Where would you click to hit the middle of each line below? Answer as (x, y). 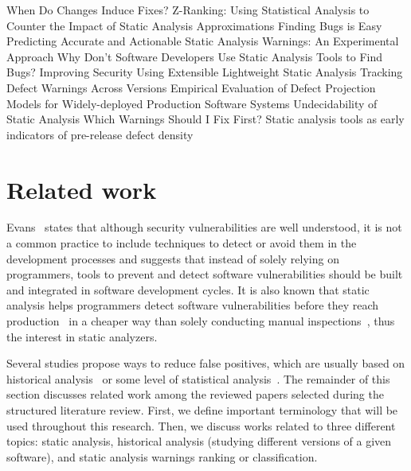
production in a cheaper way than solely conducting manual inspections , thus (201, 321)
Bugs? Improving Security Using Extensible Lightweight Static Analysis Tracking (205, 72)
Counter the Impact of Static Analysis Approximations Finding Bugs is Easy (194, 25)
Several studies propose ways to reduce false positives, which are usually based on (206, 363)
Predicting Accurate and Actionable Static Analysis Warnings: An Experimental (203, 41)
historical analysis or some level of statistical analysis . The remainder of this (198, 378)
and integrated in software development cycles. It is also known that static (188, 289)
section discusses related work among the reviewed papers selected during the (195, 394)
